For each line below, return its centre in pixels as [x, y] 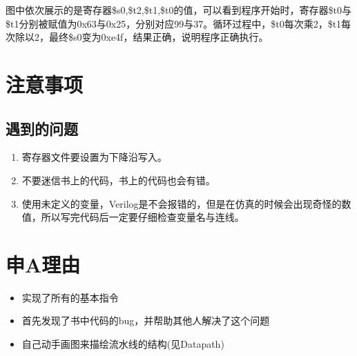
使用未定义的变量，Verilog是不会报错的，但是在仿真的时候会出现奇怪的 [182, 203]
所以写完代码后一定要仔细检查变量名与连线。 [143, 217]
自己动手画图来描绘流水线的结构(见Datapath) [123, 344]
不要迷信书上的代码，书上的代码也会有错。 [118, 180]
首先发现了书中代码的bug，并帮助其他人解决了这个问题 [146, 320]
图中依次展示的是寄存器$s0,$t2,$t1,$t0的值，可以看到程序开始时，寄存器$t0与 [178, 10]
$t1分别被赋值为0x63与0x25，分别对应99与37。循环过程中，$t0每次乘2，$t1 [174, 23]
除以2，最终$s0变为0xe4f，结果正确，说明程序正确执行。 [142, 37]
